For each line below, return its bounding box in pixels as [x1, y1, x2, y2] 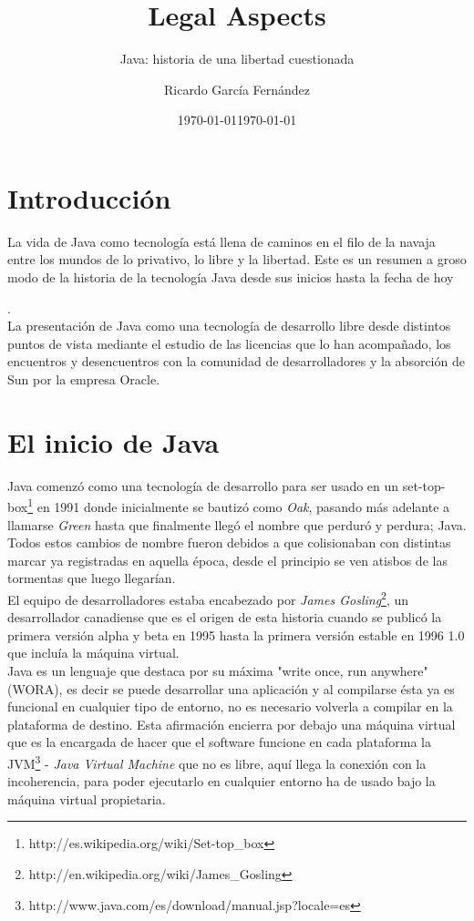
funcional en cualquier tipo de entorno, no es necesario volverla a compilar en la [7, 697, 453, 716]
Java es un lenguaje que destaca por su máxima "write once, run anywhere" [7, 660, 428, 680]
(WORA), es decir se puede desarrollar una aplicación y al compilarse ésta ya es [7, 679, 455, 698]
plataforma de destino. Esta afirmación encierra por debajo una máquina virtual [7, 714, 456, 733]
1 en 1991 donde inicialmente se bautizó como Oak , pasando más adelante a [27, 495, 450, 516]
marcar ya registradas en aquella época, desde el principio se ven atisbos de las [7, 550, 448, 569]
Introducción [7, 179, 171, 216]
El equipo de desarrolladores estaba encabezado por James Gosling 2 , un [7, 587, 409, 609]
